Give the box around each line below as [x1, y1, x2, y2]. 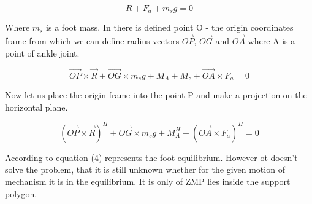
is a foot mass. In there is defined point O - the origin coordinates [46, 21, 294, 34]
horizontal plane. [5, 100, 68, 113]
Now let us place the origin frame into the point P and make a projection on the [5, 88, 307, 101]
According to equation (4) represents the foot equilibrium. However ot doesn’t [5, 151, 298, 163]
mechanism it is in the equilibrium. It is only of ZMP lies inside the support [5, 175, 291, 187]
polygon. [5, 187, 37, 200]
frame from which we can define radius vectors [5, 34, 180, 47]
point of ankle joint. [5, 46, 80, 59]
